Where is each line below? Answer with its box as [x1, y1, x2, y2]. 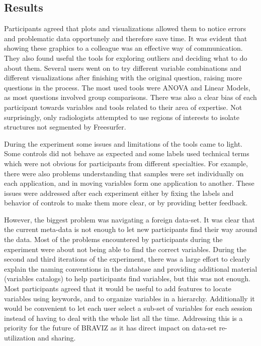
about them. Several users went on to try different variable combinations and [4, 62, 241, 73]
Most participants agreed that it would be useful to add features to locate [4, 283, 231, 294]
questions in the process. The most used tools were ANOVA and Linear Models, [4, 82, 250, 92]
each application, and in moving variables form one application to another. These [4, 178, 254, 188]
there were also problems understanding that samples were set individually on [4, 168, 244, 178]
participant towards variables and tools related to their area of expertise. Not [4, 101, 242, 112]
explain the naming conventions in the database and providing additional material [4, 263, 257, 274]
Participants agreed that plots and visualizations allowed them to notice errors [4, 23, 246, 34]
